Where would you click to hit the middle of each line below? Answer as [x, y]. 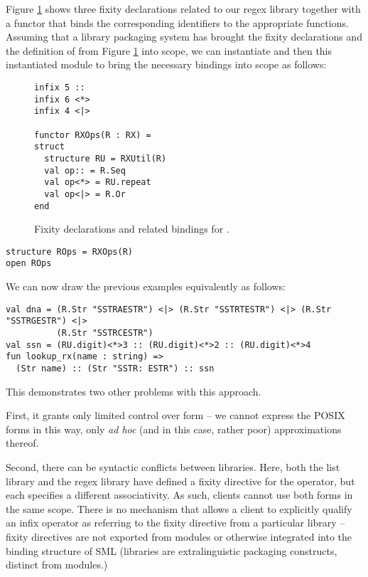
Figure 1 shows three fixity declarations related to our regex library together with [183, 9]
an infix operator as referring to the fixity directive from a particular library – [175, 523]
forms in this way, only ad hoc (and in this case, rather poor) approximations [174, 429]
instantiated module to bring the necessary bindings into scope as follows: [166, 64]
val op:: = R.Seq [85, 170]
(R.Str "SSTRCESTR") [105, 333]
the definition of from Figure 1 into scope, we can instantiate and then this [169, 50]
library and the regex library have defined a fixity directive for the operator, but [180, 481]
